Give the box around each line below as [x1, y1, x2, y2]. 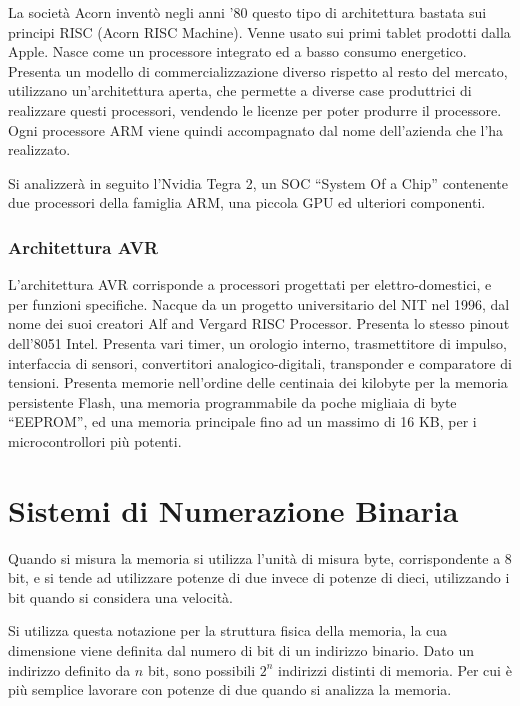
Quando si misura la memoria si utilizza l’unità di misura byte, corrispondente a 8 [8, 547, 512, 568]
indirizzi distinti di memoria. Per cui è [278, 659, 512, 680]
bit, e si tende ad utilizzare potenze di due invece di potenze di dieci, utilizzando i [8, 567, 510, 588]
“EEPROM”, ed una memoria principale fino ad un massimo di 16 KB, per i [8, 411, 477, 432]
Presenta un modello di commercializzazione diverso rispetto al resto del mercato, [8, 60, 508, 81]
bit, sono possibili [147, 659, 256, 680]
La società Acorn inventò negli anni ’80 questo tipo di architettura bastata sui [8, 2, 487, 22]
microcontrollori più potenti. [8, 430, 182, 451]
